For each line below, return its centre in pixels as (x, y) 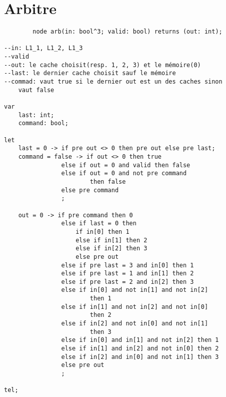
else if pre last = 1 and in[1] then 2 (127, 274)
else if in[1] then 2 (111, 240)
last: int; (36, 115)
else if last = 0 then (99, 224)
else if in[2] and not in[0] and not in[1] (135, 324)
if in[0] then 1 (102, 232)
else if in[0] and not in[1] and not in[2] (135, 290)
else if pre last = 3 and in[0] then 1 (127, 265)
